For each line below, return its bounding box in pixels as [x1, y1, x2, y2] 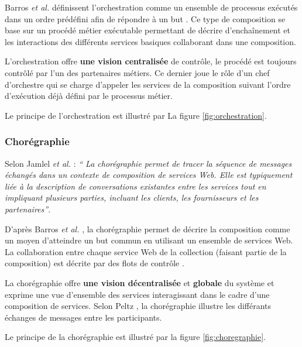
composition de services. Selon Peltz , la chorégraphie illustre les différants [5, 300, 272, 312]
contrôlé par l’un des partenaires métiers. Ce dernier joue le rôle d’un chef [5, 66, 270, 78]
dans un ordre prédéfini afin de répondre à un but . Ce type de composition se [5, 12, 286, 25]
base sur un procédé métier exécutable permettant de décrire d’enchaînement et [5, 24, 291, 36]
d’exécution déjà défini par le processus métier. [5, 90, 173, 102]
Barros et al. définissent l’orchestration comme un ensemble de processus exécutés [5, 1, 298, 13]
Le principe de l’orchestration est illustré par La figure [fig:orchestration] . [5, 109, 267, 121]
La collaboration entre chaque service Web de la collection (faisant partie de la [5, 245, 287, 257]
